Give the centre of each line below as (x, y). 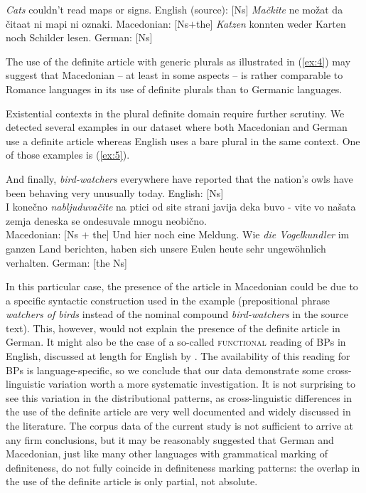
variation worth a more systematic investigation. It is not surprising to (201, 384)
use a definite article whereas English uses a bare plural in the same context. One (183, 141)
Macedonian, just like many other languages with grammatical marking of (167, 454)
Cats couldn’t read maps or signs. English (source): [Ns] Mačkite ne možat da (174, 9)
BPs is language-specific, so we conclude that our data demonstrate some (165, 370)
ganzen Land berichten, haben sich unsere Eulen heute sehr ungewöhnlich (166, 248)
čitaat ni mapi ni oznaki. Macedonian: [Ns (97, 23)
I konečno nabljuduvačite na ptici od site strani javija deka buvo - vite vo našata (181, 207)
